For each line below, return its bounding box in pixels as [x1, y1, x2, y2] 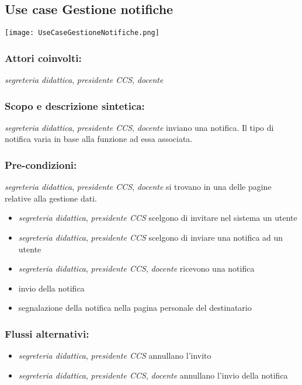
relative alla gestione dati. [5, 192, 98, 204]
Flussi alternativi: [5, 326, 89, 341]
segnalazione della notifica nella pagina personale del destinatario [18, 301, 252, 314]
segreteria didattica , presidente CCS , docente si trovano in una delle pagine [5, 181, 272, 193]
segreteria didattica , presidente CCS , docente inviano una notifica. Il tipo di [5, 121, 274, 133]
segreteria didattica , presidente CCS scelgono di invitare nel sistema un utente [18, 211, 297, 224]
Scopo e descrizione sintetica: [5, 98, 145, 113]
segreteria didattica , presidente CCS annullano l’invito [18, 349, 211, 362]
